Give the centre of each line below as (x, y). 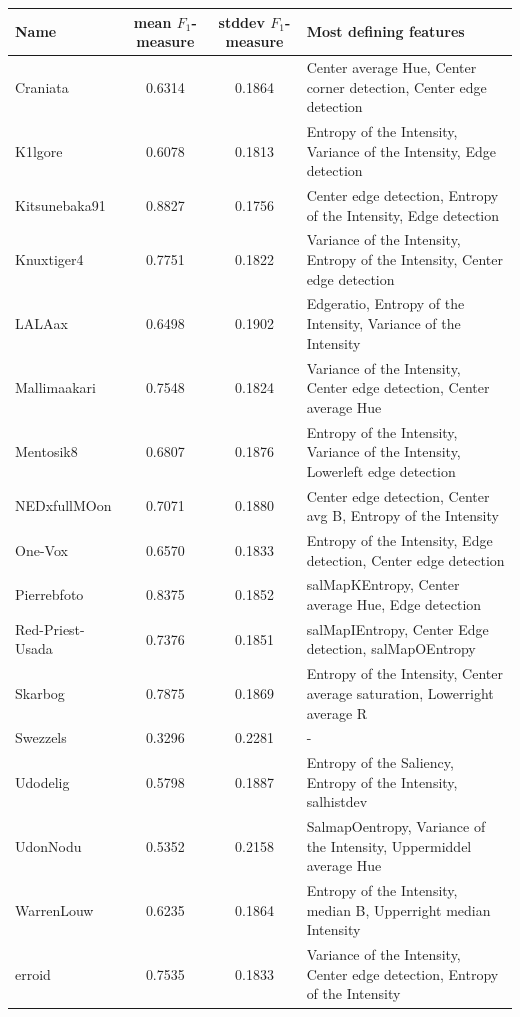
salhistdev (337, 801)
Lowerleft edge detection (381, 470)
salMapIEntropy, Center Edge (397, 628)
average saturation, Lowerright (400, 692)
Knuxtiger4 (49, 259)
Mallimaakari (55, 387)
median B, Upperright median (398, 909)
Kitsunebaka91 (60, 204)
